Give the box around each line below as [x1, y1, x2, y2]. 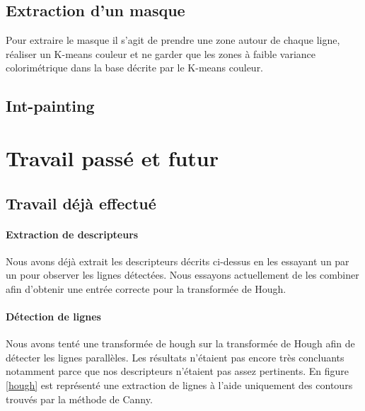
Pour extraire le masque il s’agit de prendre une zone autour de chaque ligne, [6, 33, 340, 47]
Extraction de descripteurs [6, 226, 139, 241]
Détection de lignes [6, 309, 101, 324]
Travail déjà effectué [6, 192, 156, 214]
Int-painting [6, 95, 95, 117]
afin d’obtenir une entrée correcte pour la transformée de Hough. [6, 281, 286, 296]
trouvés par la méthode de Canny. [6, 391, 153, 406]
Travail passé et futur [6, 143, 219, 172]
